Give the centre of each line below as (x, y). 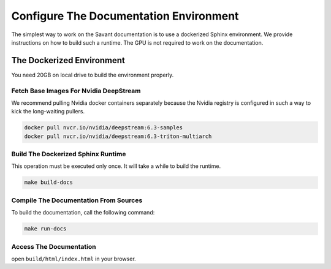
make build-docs (49, 183)
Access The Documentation (54, 246)
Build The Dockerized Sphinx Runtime (69, 154)
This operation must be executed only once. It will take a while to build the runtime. (116, 166)
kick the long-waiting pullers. (48, 112)
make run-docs (45, 229)
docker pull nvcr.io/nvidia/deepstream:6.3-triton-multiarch (118, 136)
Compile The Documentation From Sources (77, 200)
